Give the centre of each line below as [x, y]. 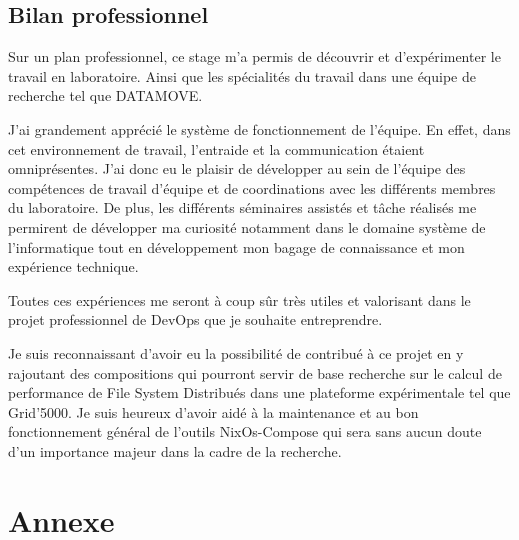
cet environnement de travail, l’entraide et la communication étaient [216, 148]
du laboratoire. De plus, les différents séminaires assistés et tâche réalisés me [242, 207]
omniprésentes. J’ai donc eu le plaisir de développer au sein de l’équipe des [237, 168]
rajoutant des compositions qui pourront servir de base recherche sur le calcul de [255, 372]
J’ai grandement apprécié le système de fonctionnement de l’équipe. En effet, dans [259, 128]
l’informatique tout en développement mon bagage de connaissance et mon [236, 246]
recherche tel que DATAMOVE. [105, 95]
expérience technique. [73, 266]
